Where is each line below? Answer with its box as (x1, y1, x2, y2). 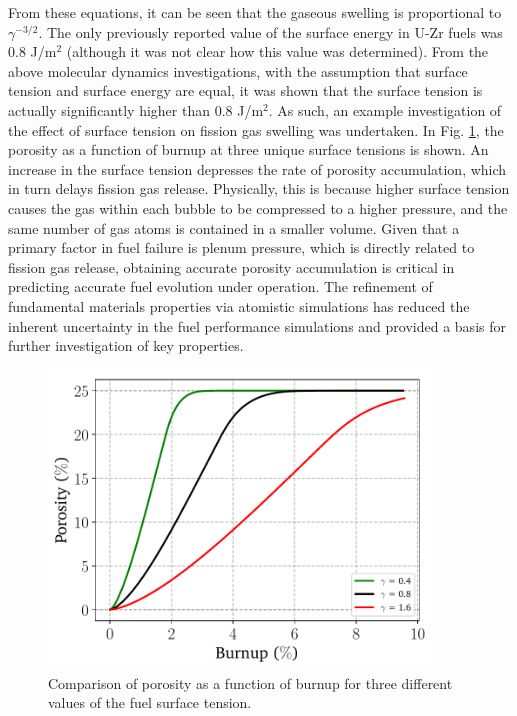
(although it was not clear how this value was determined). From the (66, 41, 489, 62)
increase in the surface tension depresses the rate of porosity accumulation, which (8, 158, 507, 179)
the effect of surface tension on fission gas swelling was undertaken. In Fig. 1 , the (8, 119, 504, 140)
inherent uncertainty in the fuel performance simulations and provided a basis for (8, 315, 506, 336)
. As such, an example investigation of (268, 99, 502, 120)
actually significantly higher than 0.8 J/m (8, 99, 264, 120)
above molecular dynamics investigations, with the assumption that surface (8, 60, 468, 81)
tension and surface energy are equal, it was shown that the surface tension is (8, 80, 483, 101)
